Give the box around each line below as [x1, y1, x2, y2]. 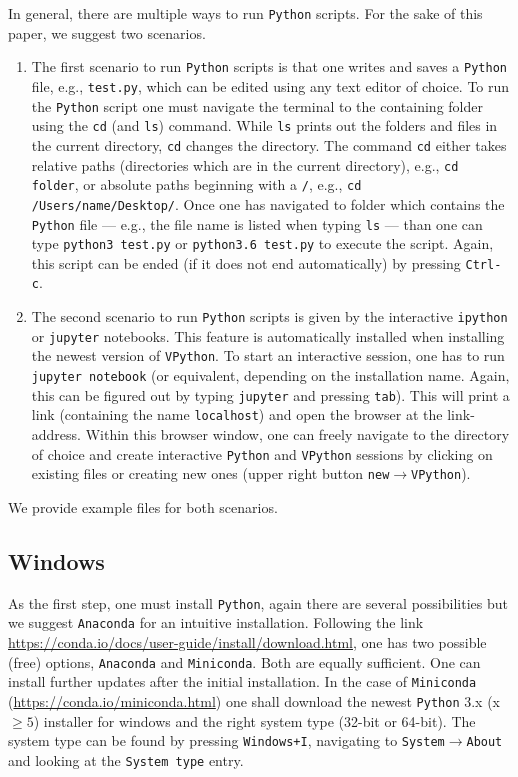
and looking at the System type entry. [8, 749, 244, 770]
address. [31, 424, 81, 445]
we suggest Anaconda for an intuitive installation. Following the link [8, 612, 424, 633]
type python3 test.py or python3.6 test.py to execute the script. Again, [31, 233, 494, 254]
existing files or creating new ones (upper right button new [31, 463, 390, 484]
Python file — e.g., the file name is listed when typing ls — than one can [31, 213, 483, 234]
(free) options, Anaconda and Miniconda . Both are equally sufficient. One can [8, 651, 481, 672]
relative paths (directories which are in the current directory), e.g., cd [31, 154, 459, 175]
